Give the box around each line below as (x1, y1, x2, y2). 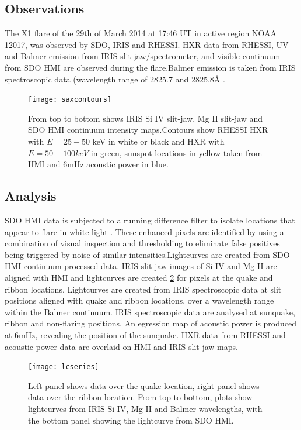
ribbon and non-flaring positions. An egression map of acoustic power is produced (5, 317, 297, 329)
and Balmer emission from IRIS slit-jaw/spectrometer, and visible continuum (5, 50, 281, 62)
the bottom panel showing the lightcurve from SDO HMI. (28, 414, 234, 426)
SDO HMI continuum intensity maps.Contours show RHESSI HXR (28, 123, 268, 136)
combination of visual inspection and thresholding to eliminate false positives (5, 237, 280, 249)
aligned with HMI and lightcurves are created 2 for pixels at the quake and (5, 271, 273, 283)
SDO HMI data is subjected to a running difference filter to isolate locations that (5, 214, 295, 226)
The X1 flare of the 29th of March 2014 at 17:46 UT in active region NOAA (5, 27, 276, 39)
